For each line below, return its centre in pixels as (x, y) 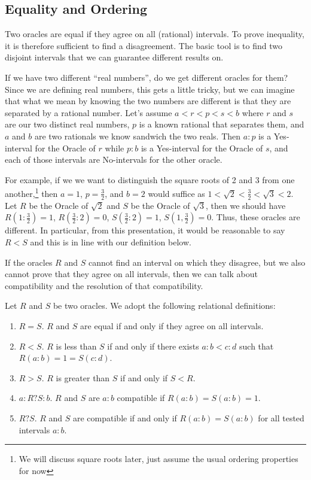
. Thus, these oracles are (256, 217)
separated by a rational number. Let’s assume (89, 112)
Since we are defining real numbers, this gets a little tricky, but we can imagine (150, 89)
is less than (76, 346)
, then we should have (246, 205)
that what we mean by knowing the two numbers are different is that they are (148, 101)
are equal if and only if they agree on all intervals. (172, 325)
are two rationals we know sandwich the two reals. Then (138, 136)
